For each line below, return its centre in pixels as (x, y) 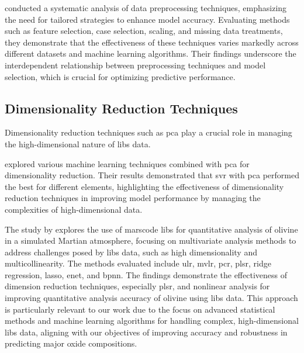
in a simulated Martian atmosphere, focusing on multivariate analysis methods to (151, 240)
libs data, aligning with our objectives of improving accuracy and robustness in (146, 332)
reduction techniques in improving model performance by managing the (133, 198)
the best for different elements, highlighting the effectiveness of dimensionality (144, 186)
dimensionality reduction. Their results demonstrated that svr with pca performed (152, 175)
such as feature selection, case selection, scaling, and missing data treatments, (144, 31)
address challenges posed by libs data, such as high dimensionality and (131, 252)
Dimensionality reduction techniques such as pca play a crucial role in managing (148, 132)
